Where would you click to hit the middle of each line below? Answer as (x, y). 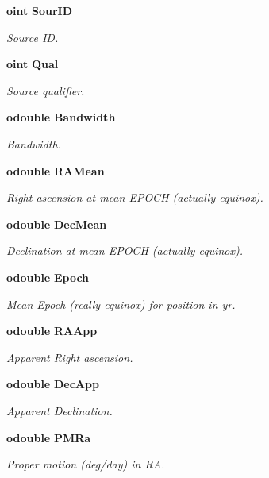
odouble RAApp (52, 331)
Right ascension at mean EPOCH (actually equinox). (135, 197)
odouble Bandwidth (61, 117)
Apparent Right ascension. (70, 357)
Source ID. (33, 37)
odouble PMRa (49, 437)
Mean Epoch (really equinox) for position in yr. (121, 304)
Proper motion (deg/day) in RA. (86, 464)
